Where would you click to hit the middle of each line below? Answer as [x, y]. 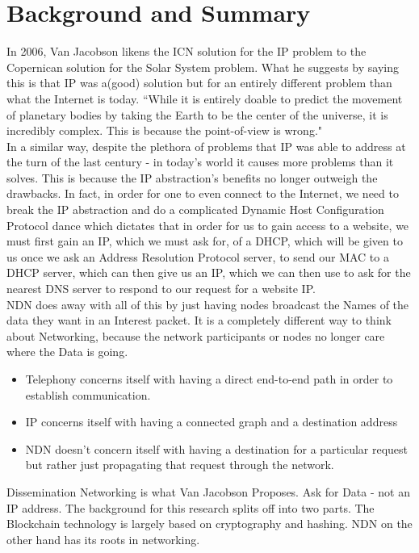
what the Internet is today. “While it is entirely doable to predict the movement [205, 98]
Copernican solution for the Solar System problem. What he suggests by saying [203, 67]
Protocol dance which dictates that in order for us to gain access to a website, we [208, 225]
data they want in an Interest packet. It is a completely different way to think [199, 320]
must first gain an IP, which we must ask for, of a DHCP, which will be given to [205, 241]
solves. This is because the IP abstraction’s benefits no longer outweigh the [192, 177]
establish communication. [88, 394]
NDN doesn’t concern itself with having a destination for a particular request [217, 448]
